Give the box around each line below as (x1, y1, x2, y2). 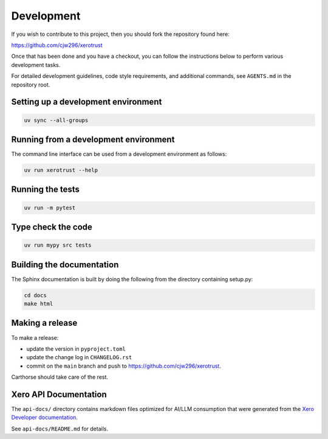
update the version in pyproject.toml (26, 345, 126, 353)
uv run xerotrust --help (24, 166, 98, 174)
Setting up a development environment (11, 97, 162, 107)
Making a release (11, 318, 78, 328)
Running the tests (11, 184, 80, 195)
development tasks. (11, 61, 61, 68)
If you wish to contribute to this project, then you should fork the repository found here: (11, 30, 230, 38)
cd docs (24, 292, 47, 298)
